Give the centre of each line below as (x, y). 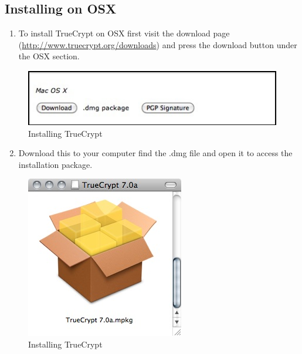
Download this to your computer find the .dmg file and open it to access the (155, 153)
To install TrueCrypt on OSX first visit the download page (124, 33)
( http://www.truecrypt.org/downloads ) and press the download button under (158, 44)
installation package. (55, 164)
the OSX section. (49, 56)
